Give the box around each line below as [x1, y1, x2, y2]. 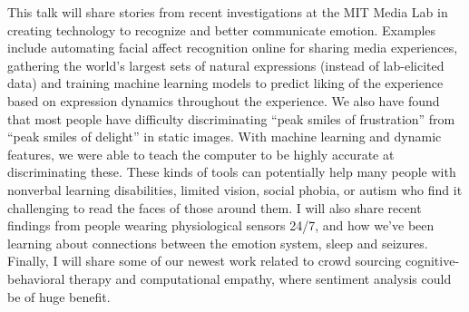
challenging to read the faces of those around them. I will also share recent [7, 198, 422, 217]
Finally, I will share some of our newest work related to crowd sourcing [7, 251, 402, 270]
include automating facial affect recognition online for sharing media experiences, [7, 38, 458, 57]
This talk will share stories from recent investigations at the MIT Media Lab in [7, 3, 448, 21]
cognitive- [405, 251, 460, 270]
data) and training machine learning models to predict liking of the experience [7, 73, 444, 93]
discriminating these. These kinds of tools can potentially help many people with [7, 162, 456, 181]
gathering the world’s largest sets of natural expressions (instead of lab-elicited [7, 55, 445, 74]
